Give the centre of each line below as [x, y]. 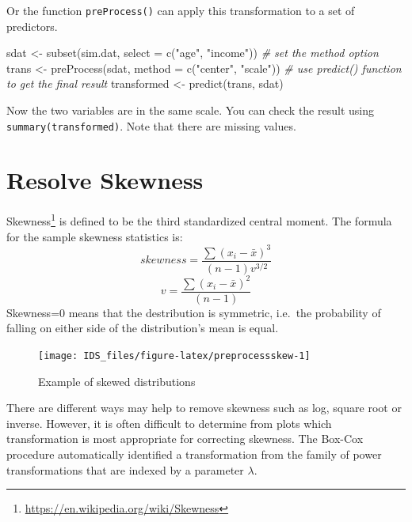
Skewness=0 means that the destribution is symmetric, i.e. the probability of [194, 312]
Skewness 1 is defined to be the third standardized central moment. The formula [199, 220]
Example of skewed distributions [117, 381]
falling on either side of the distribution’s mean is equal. [143, 328]
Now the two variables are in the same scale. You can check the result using [190, 110]
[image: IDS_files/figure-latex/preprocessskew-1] [174, 356]
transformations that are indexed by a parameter [125, 469]
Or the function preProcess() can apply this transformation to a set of [181, 10]
